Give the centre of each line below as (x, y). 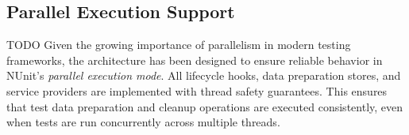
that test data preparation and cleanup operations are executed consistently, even (205, 106)
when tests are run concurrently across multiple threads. (143, 122)
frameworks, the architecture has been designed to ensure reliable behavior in (195, 60)
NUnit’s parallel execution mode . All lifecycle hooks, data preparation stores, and (204, 75)
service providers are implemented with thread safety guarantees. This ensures (197, 90)
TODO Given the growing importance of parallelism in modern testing (179, 45)
